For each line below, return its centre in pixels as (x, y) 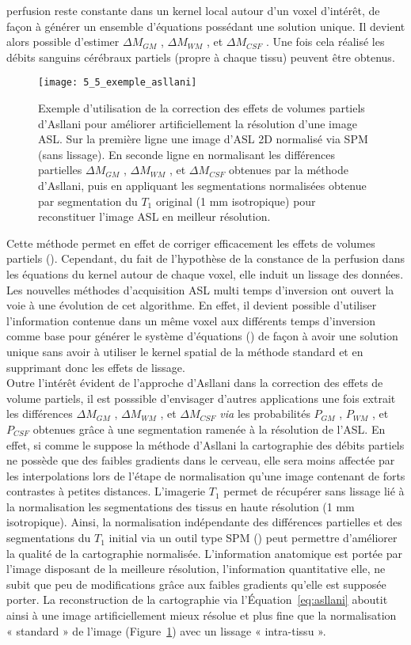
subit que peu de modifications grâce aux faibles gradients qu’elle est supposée (196, 584)
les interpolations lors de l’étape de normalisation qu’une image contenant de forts (206, 475)
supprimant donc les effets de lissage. (96, 367)
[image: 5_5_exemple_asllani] (118, 83)
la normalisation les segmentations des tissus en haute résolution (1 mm (181, 506)
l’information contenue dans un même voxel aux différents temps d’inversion (191, 320)
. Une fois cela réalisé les (325, 42)
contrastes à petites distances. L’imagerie (106, 491)
